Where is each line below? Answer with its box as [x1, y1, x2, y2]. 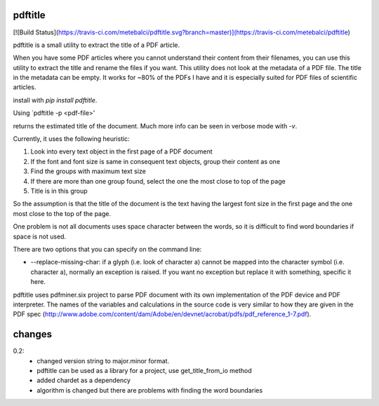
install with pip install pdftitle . [13, 95, 98, 104]
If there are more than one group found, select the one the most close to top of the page [30, 177, 286, 185]
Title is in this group [30, 187, 88, 195]
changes [13, 328, 53, 340]
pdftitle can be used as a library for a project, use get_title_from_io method [36, 366, 252, 374]
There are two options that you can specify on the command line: [13, 245, 202, 253]
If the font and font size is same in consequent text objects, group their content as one [30, 157, 281, 165]
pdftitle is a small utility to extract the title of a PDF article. [13, 41, 180, 49]
